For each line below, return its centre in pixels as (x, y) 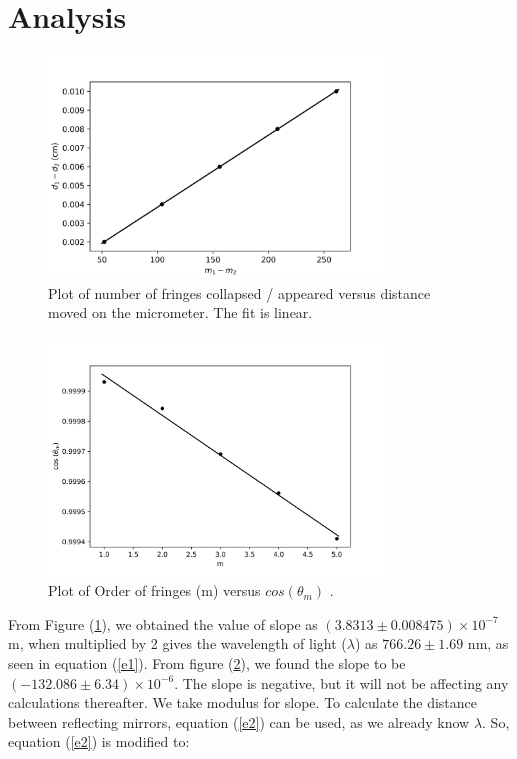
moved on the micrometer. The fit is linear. (180, 312)
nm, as (488, 643)
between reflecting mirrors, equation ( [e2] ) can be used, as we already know (239, 721)
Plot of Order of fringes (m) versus (154, 590)
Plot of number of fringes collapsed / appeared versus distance (239, 292)
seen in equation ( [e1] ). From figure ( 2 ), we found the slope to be (207, 662)
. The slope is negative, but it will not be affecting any (341, 682)
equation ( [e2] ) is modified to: (99, 741)
